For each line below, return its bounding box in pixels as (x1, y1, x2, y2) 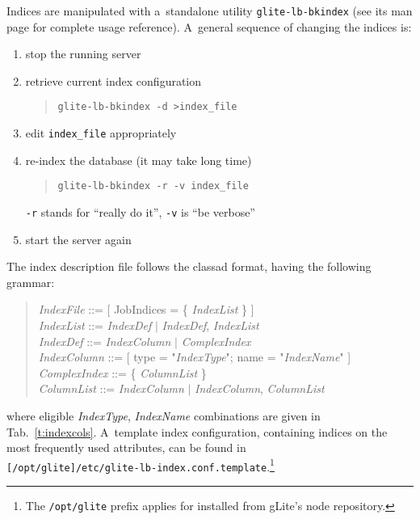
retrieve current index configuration (25, 72, 202, 89)
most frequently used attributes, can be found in (6, 439, 246, 456)
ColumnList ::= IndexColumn (38, 380, 184, 397)
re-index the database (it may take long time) (25, 151, 252, 168)
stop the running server (25, 45, 141, 62)
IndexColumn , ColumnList (195, 380, 325, 397)
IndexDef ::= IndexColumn (38, 332, 171, 349)
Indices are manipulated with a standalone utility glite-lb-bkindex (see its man (6, 2, 413, 19)
